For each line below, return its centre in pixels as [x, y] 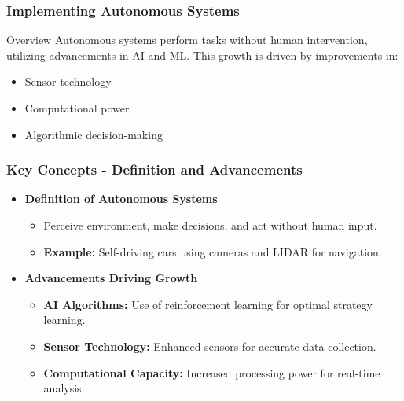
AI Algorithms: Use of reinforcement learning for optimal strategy [208, 304]
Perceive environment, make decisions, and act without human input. [210, 225]
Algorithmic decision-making [94, 134]
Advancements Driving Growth [111, 278]
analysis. [64, 388]
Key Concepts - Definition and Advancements [154, 169]
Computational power [77, 108]
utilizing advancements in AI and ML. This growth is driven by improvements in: [202, 55]
